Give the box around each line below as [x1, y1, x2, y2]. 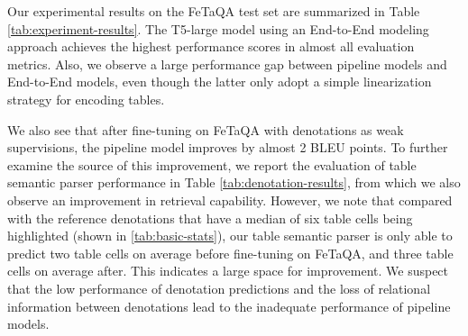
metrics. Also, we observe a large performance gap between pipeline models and [7, 54, 447, 73]
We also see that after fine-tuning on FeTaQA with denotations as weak [7, 120, 404, 139]
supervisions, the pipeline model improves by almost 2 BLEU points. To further [7, 138, 448, 157]
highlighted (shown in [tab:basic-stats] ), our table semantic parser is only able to [7, 226, 453, 245]
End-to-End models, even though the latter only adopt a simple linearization [7, 72, 432, 91]
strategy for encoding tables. [7, 89, 165, 108]
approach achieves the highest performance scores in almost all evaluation [7, 37, 415, 56]
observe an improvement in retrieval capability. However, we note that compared [7, 190, 453, 209]
